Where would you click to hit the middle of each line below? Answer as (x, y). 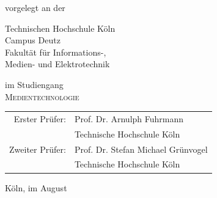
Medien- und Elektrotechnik (57, 64)
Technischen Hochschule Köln (60, 28)
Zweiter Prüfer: (38, 149)
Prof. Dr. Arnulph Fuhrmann (129, 118)
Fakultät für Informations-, (56, 52)
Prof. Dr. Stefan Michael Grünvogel (141, 149)
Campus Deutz (33, 40)
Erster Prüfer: (40, 118)
